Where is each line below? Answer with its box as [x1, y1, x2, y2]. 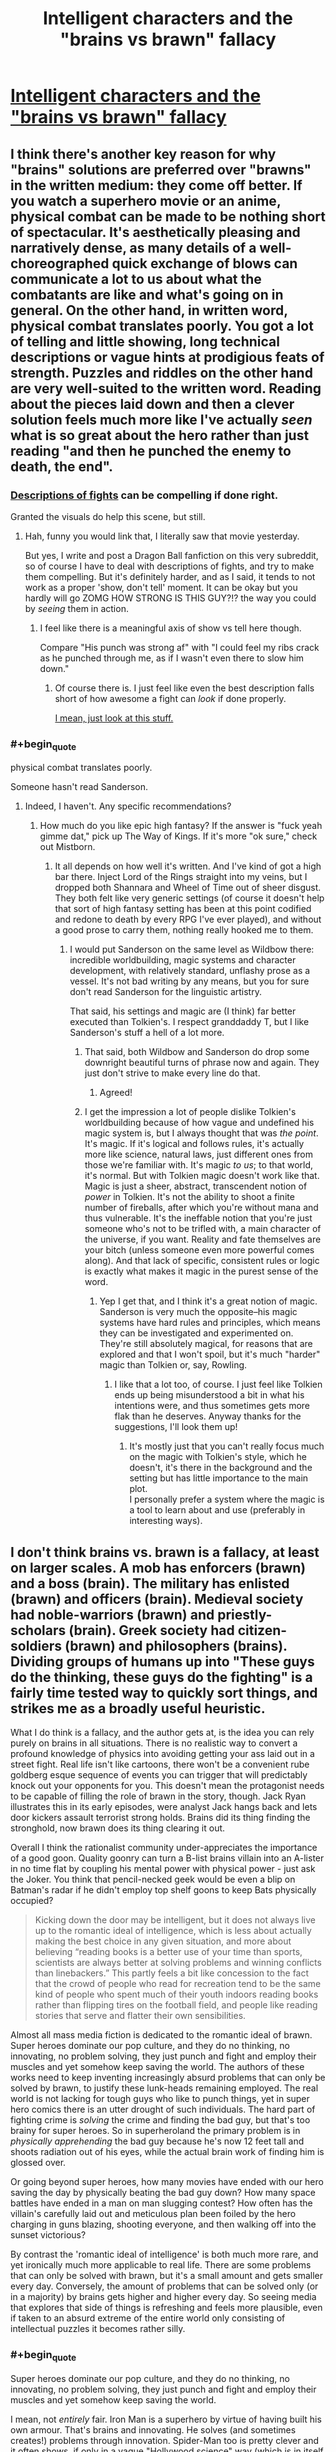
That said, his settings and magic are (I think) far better [69, 1005, 297, 1017]
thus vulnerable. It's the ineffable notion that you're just [84, 1212, 313, 1224]
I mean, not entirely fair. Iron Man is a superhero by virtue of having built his [10, 2413, 322, 2425]
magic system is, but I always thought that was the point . [84, 1127, 319, 1139]
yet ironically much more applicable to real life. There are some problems [10, 2259, 312, 2271]
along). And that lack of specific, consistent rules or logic [84, 1255, 320, 1267]
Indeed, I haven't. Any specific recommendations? [24, 800, 232, 812]
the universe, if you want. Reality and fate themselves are [84, 1233, 322, 1246]
